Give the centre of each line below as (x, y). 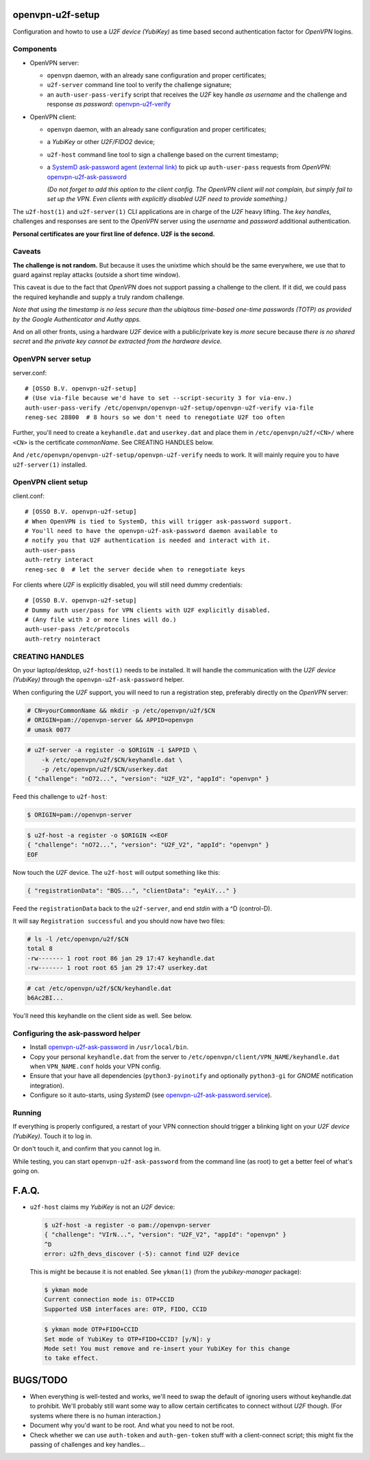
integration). (47, 1085)
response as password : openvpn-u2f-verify (109, 104)
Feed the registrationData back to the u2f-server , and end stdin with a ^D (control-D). (142, 908)
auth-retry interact (59, 560)
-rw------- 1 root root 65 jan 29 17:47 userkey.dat (118, 968)
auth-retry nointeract (63, 639)
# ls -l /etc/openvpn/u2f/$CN (78, 939)
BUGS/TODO (40, 1380)
